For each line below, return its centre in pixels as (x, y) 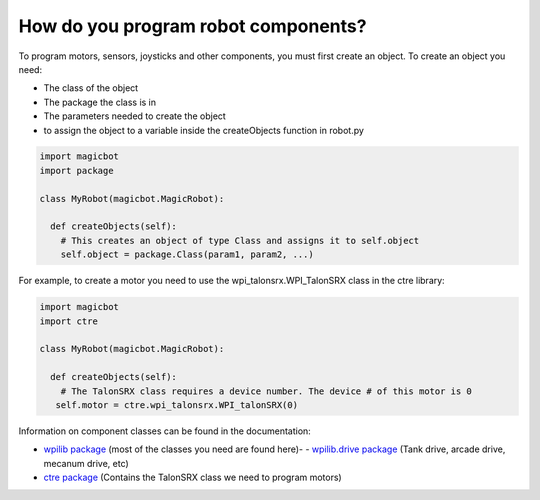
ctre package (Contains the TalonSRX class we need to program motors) (192, 477)
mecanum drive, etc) (86, 463)
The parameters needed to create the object (135, 116)
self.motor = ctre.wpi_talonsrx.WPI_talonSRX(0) (177, 404)
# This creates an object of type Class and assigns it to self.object (240, 240)
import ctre (69, 321)
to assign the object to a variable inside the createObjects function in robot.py (204, 130)
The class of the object (91, 88)
